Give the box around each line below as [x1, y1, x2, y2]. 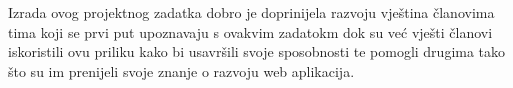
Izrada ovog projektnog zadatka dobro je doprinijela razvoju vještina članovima [8, 2, 495, 22]
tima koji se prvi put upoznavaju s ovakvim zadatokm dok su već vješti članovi [8, 21, 493, 42]
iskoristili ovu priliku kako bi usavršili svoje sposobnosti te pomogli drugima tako [8, 41, 506, 62]
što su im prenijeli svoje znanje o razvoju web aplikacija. [8, 60, 355, 81]
